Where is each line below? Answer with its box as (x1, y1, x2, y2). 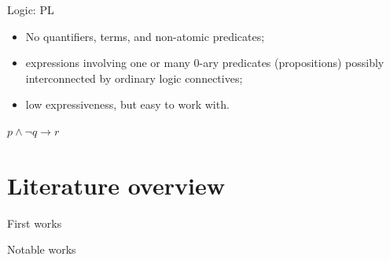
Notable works (7, 241, 76, 258)
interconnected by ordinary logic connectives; (25, 69, 243, 86)
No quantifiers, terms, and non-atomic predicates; (25, 28, 265, 44)
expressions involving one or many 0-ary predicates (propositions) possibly (25, 54, 384, 71)
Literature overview (7, 169, 225, 201)
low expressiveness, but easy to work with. (25, 96, 230, 113)
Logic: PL (7, 2, 54, 17)
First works (7, 214, 62, 231)
